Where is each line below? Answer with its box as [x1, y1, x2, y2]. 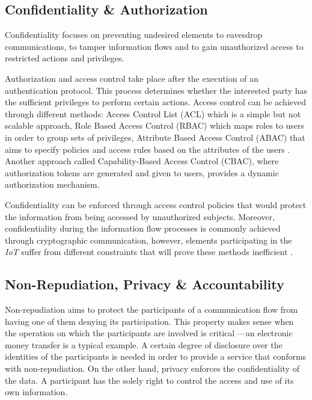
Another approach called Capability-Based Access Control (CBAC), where [5, 155, 279, 167]
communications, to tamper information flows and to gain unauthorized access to [5, 40, 304, 52]
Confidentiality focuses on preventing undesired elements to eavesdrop [5, 28, 263, 41]
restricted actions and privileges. [5, 52, 124, 64]
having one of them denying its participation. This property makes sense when [5, 315, 294, 327]
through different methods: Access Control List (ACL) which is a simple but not [5, 107, 301, 120]
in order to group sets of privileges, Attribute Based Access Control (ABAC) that [5, 131, 305, 143]
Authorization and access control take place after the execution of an [5, 72, 258, 84]
